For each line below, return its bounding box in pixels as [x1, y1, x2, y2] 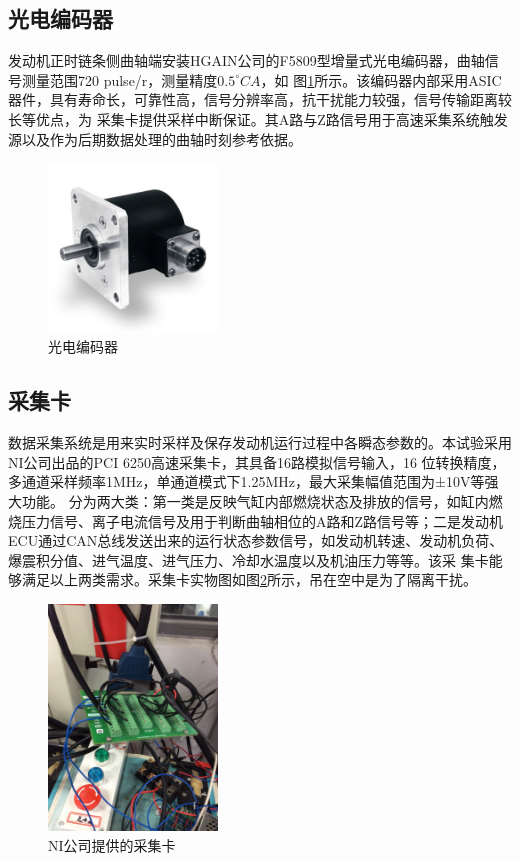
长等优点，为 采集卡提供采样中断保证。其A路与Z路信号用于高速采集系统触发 [8, 108, 508, 129]
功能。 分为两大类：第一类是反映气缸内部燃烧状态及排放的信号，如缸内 [21, 490, 489, 511]
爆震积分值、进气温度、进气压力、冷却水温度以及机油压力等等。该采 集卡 [8, 549, 489, 570]
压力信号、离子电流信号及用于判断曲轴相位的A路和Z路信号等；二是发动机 [21, 510, 504, 531]
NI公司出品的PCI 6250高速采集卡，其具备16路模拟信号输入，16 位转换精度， [8, 451, 506, 472]
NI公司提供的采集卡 [48, 834, 176, 855]
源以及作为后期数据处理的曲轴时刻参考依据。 [8, 128, 302, 149]
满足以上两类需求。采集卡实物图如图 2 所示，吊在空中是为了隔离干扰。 [21, 569, 477, 590]
